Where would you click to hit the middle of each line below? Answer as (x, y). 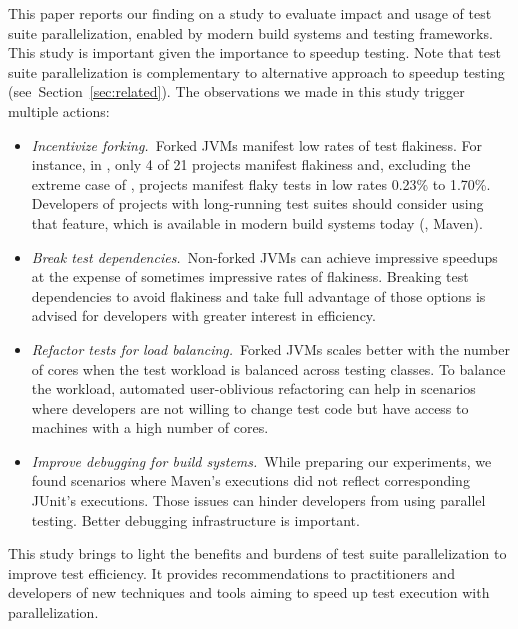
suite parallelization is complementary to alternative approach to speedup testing (256, 71)
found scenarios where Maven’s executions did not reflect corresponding (250, 480)
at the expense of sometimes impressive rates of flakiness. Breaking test (250, 276)
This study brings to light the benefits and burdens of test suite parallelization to (257, 553)
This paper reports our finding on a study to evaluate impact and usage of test (250, 13)
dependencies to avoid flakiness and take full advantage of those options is (258, 295)
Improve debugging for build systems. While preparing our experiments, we (261, 460)
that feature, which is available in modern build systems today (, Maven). (257, 222)
